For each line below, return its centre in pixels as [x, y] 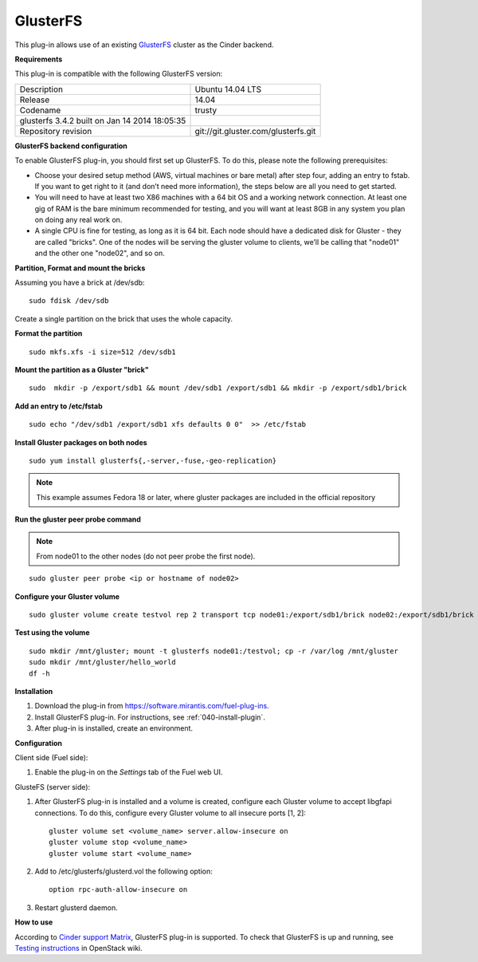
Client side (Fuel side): [51, 757]
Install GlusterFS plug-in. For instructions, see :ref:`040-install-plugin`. [150, 717]
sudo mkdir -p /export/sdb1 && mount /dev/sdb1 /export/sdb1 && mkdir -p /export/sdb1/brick [218, 388]
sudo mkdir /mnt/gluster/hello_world [103, 662]
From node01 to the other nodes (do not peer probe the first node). [146, 556]
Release [35, 100]
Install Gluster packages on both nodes [81, 442]
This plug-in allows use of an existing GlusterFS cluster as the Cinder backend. [144, 45]
